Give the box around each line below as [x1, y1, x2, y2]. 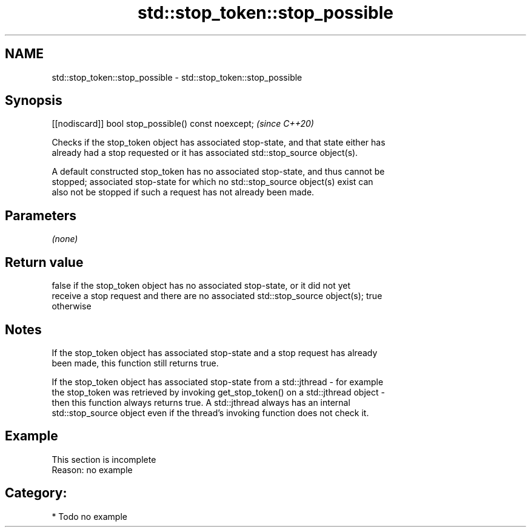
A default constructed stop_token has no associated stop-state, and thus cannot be [52, 166, 385, 177]
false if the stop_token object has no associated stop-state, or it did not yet [52, 280, 351, 291]
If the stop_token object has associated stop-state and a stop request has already [52, 347, 378, 358]
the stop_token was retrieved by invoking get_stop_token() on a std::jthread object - [52, 386, 385, 397]
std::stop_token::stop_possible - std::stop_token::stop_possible [52, 72, 302, 82]
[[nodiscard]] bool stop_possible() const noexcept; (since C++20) [52, 118, 314, 129]
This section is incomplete [52, 454, 156, 465]
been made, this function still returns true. [52, 357, 219, 368]
